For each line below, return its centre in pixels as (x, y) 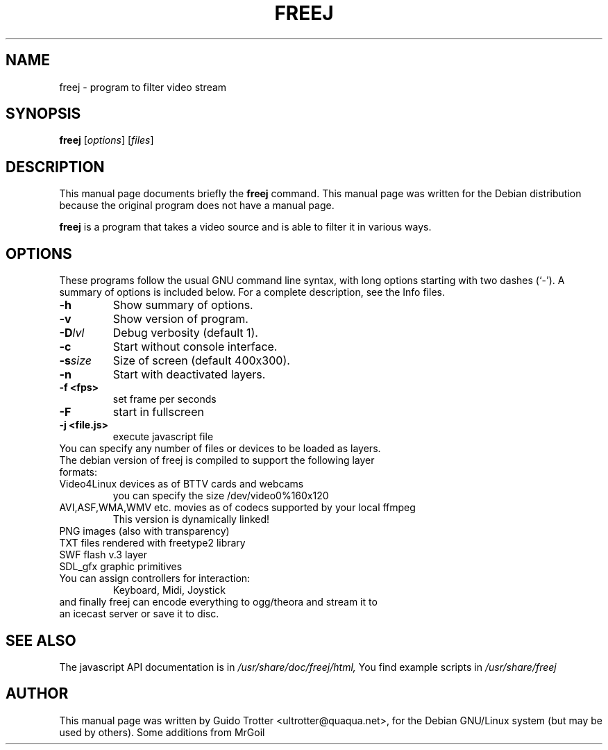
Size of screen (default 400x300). (201, 361)
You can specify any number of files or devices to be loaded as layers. (220, 449)
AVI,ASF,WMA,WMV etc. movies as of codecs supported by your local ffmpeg (237, 508)
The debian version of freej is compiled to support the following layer (217, 460)
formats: (78, 472)
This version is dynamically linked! (191, 519)
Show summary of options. (183, 305)
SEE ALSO (41, 640)
